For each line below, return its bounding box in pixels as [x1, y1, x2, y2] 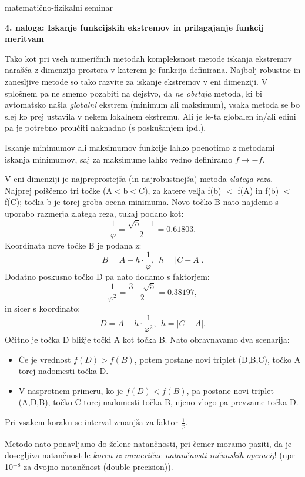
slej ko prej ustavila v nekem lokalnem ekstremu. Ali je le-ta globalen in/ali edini [5, 110, 296, 122]
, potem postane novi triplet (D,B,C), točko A [134, 353, 301, 365]
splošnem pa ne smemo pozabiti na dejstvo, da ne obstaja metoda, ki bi [5, 87, 262, 99]
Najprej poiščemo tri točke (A [5, 184, 112, 196]
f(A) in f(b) [237, 184, 279, 196]
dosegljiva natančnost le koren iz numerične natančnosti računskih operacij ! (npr [5, 449, 295, 461]
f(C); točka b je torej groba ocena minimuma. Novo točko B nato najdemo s [5, 196, 279, 208]
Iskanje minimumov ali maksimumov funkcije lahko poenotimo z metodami [5, 141, 275, 153]
